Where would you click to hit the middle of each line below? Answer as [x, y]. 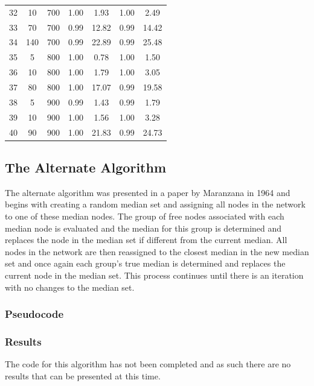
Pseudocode [34, 314]
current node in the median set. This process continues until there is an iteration [154, 275]
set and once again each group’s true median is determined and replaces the [145, 263]
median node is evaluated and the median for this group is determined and [143, 228]
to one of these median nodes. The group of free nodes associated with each [145, 216]
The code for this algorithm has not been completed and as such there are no [148, 364]
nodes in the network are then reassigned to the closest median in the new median [157, 251]
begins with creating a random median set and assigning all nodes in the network [155, 204]
